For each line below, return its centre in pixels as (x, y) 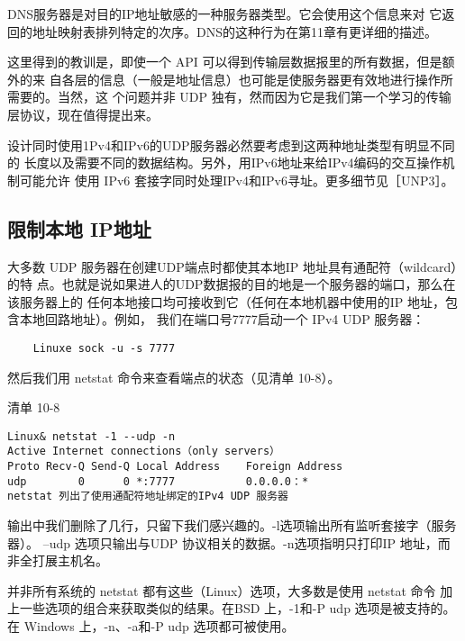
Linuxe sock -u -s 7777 (104, 348)
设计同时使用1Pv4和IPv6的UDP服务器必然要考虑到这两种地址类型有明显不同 (231, 144)
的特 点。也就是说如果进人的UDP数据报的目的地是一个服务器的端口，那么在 (232, 284)
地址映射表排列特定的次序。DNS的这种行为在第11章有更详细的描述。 (234, 31)
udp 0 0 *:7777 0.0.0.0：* (158, 481)
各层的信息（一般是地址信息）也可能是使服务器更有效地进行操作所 (257, 79)
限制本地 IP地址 (79, 228)
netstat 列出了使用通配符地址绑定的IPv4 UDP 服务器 (148, 497)
